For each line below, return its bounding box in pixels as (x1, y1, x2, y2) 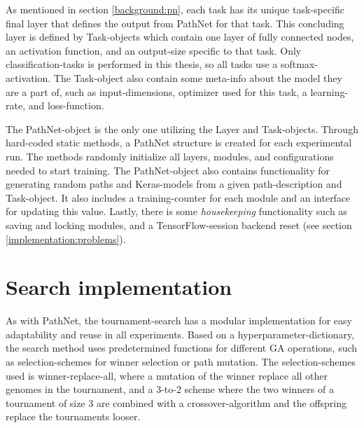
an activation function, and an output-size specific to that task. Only (6, 43, 302, 57)
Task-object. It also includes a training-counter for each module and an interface (6, 190, 351, 205)
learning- (310, 84, 349, 99)
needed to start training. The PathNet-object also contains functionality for (6, 163, 330, 177)
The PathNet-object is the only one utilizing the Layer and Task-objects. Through (6, 121, 358, 136)
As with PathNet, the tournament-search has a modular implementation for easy (6, 313, 352, 328)
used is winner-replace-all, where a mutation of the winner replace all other (6, 368, 328, 382)
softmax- (280, 57, 318, 71)
